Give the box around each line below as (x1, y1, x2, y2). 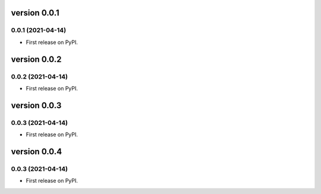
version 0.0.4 (11, 146, 62, 157)
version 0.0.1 (11, 8, 59, 18)
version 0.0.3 (11, 100, 62, 110)
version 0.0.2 (11, 54, 62, 64)
